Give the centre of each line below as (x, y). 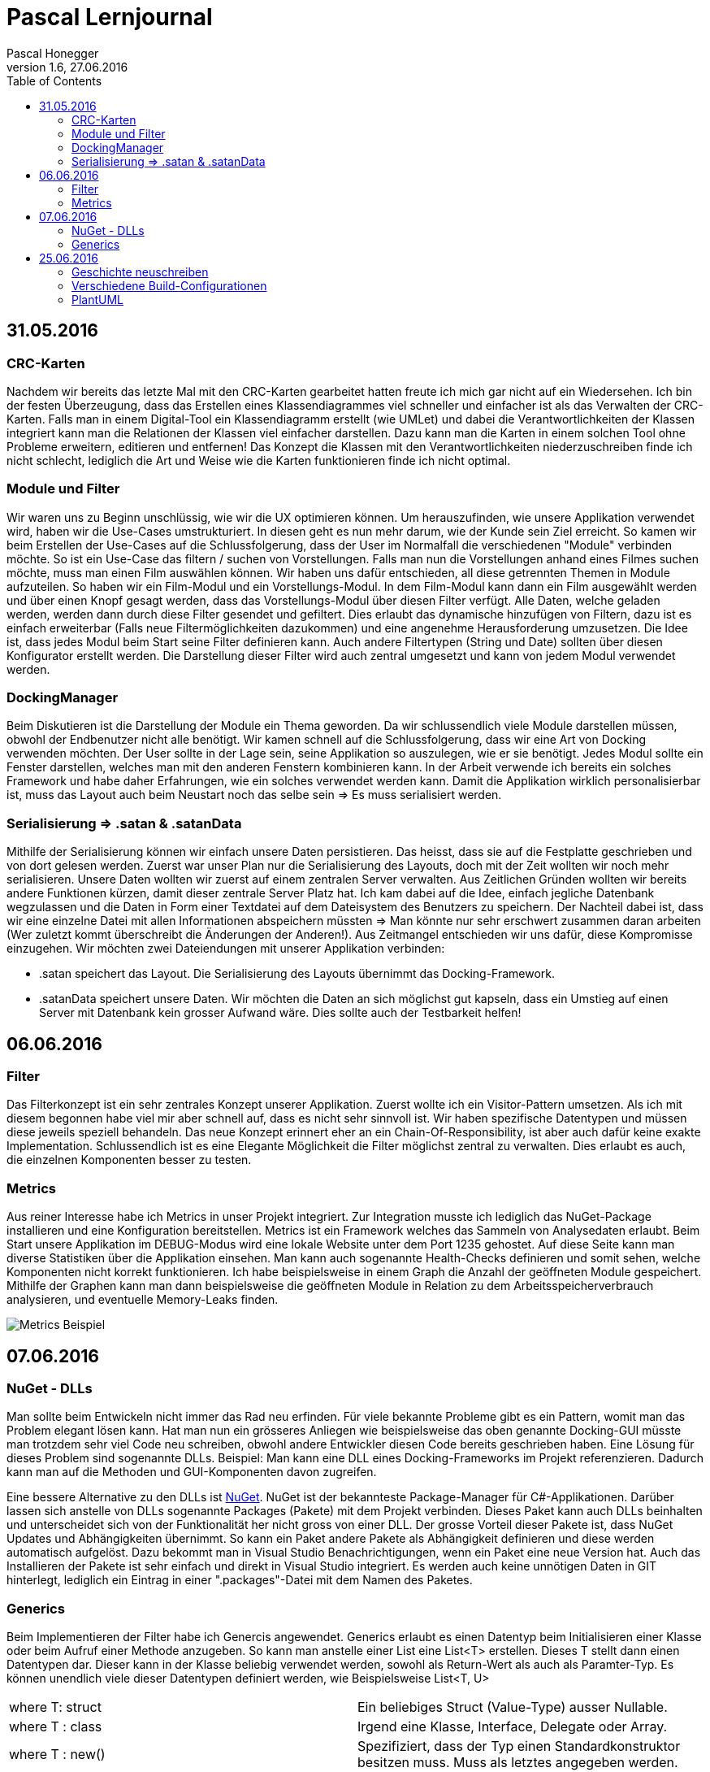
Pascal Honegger (53, 53)
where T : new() (57, 1755)
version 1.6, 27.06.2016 (67, 67)
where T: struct (55, 1707)
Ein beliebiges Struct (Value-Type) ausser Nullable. (513, 1707)
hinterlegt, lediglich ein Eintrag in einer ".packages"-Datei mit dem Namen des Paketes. (240, 1580)
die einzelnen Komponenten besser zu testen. (129, 1160)
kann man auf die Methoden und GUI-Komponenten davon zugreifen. (192, 1472)
